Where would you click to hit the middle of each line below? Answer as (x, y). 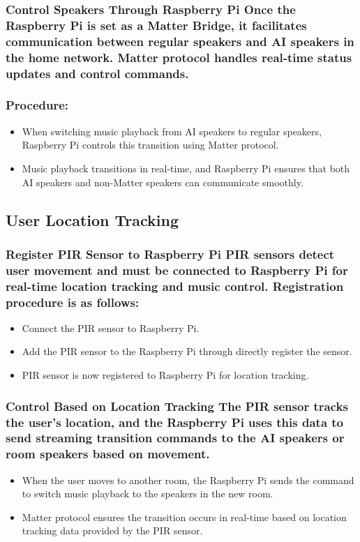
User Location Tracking (92, 219)
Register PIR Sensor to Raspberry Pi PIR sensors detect (170, 254)
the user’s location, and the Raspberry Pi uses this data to (175, 422)
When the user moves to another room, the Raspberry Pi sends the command (188, 480)
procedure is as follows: (73, 302)
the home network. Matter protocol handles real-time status (179, 57)
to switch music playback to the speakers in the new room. (148, 494)
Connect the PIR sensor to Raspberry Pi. (111, 328)
